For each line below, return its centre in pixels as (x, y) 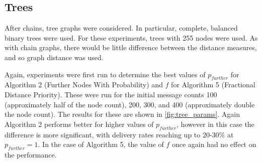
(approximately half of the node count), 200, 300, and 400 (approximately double (130, 104)
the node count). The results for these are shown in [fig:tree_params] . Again (122, 114)
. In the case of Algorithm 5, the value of (101, 144)
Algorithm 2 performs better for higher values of (79, 124)
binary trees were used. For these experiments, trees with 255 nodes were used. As (131, 37)
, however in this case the (215, 124)
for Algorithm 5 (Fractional (213, 85)
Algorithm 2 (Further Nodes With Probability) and (84, 85)
